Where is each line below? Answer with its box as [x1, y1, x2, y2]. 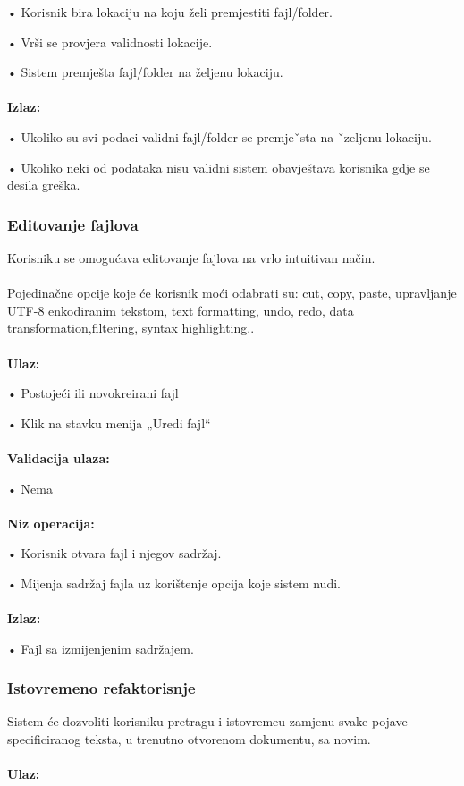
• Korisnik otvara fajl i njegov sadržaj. [7, 544, 222, 562]
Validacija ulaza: [7, 448, 110, 467]
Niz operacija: [7, 513, 95, 532]
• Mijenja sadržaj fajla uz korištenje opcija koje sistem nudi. [7, 573, 341, 592]
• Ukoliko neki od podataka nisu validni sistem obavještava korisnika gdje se [7, 157, 430, 176]
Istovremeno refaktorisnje [7, 677, 196, 699]
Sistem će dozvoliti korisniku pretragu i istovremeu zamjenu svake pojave [7, 712, 408, 731]
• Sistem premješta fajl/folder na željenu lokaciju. [7, 63, 283, 81]
